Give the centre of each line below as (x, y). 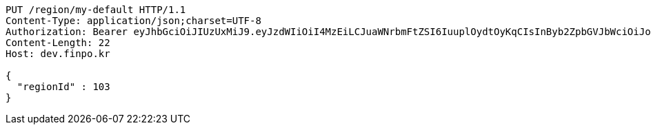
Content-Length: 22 (58, 43)
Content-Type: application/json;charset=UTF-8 (133, 21)
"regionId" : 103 (63, 87)
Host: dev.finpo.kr (58, 54)
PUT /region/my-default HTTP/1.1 (96, 10)
